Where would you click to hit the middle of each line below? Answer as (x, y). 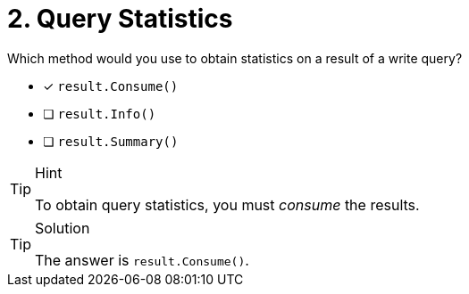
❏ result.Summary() (111, 141)
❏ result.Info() (100, 113)
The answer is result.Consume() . (142, 260)
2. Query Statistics (120, 19)
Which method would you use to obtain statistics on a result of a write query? (235, 58)
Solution (63, 228)
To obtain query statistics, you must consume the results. (227, 204)
